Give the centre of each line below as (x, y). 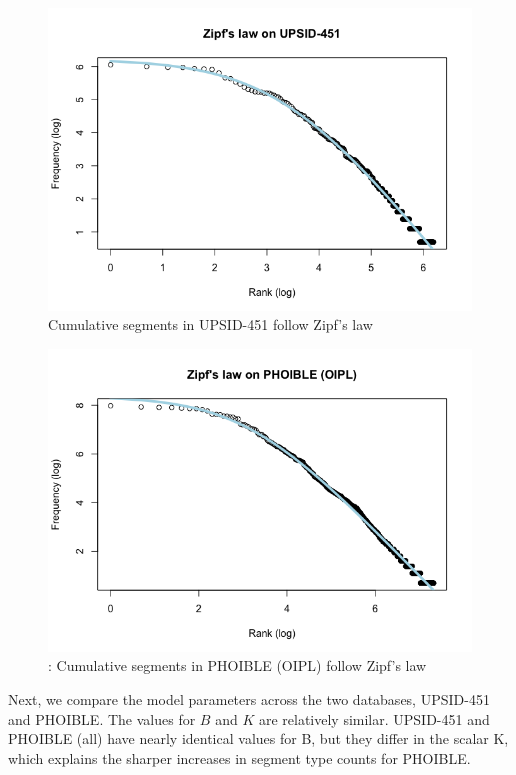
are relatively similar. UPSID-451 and (374, 718)
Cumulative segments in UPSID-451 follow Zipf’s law (210, 324)
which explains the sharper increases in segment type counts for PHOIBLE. (239, 757)
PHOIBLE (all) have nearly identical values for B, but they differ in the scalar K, (258, 738)
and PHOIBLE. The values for (102, 718)
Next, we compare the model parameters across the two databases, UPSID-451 (249, 699)
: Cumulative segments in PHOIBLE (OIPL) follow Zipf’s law (237, 665)
